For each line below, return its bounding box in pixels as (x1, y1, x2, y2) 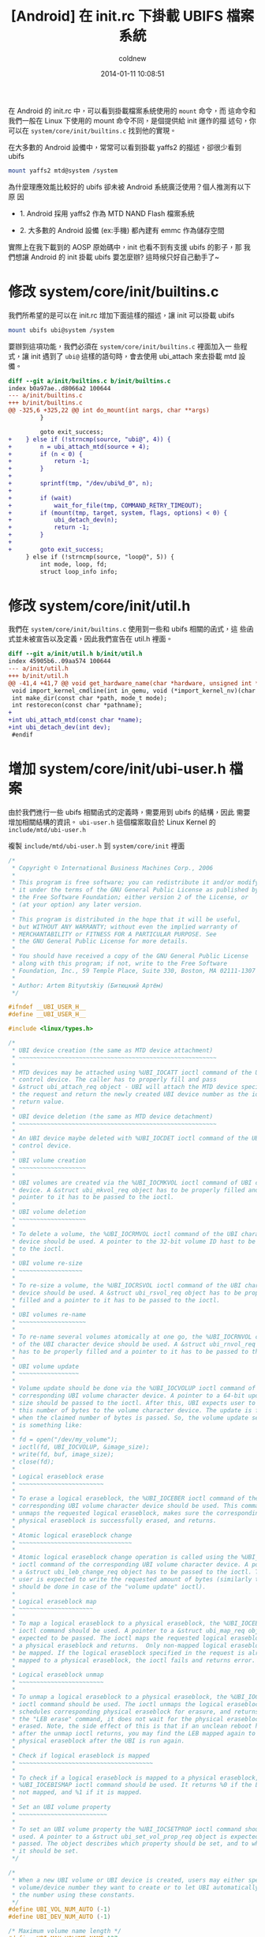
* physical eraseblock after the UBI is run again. (11, 1737, 185, 1745)
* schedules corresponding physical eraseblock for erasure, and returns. (11, 1708, 263, 1716)
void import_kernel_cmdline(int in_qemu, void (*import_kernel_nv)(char (11, 687, 256, 695)
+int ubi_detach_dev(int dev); (8, 724, 111, 732)
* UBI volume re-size (11, 1260, 83, 1268)
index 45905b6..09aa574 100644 (8, 658, 111, 665)
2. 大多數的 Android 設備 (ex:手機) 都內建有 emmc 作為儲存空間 (19, 225, 225, 235)
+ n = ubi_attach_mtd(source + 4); (8, 443, 150, 450)
